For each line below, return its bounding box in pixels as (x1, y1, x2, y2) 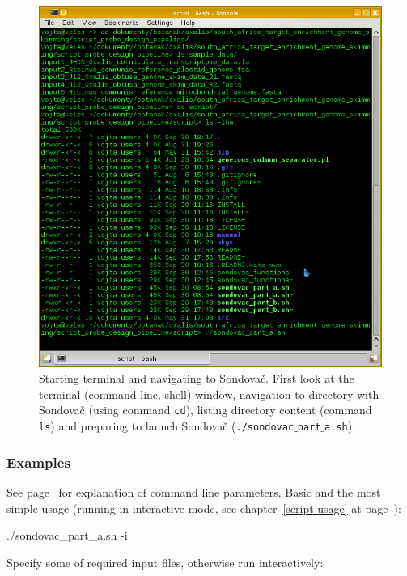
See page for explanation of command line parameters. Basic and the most (6, 483, 381, 500)
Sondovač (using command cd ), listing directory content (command (39, 401, 372, 418)
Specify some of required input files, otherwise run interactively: (6, 553, 324, 570)
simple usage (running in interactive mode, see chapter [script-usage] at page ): (6, 499, 401, 516)
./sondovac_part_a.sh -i (6, 527, 128, 544)
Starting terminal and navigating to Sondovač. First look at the (39, 370, 354, 387)
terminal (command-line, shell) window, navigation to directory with (39, 385, 379, 402)
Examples (6, 451, 70, 472)
